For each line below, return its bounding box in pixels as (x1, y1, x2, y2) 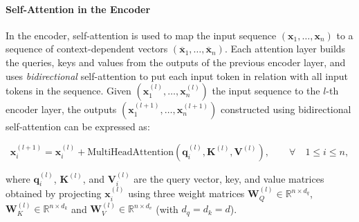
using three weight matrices (128, 186, 245, 201)
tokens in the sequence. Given (6, 83, 131, 98)
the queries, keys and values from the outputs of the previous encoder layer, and (6, 54, 346, 69)
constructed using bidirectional (220, 102, 351, 117)
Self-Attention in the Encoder (6, 1, 151, 16)
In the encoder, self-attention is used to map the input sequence (6, 28, 277, 42)
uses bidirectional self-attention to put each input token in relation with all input (6, 68, 348, 83)
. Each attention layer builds (224, 41, 346, 56)
